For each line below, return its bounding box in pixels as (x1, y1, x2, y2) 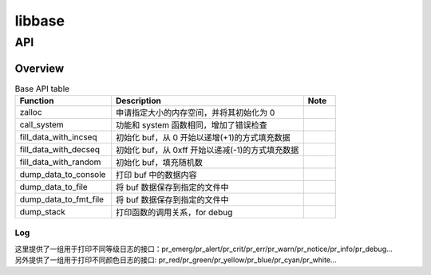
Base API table (14, 83, 70, 94)
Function (19, 96, 54, 107)
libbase (14, 12, 65, 29)
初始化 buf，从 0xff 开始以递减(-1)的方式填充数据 (116, 144, 299, 155)
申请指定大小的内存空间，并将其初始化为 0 (116, 108, 275, 119)
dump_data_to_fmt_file (19, 194, 104, 205)
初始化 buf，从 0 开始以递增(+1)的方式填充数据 (116, 132, 291, 143)
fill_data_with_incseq (19, 132, 97, 143)
